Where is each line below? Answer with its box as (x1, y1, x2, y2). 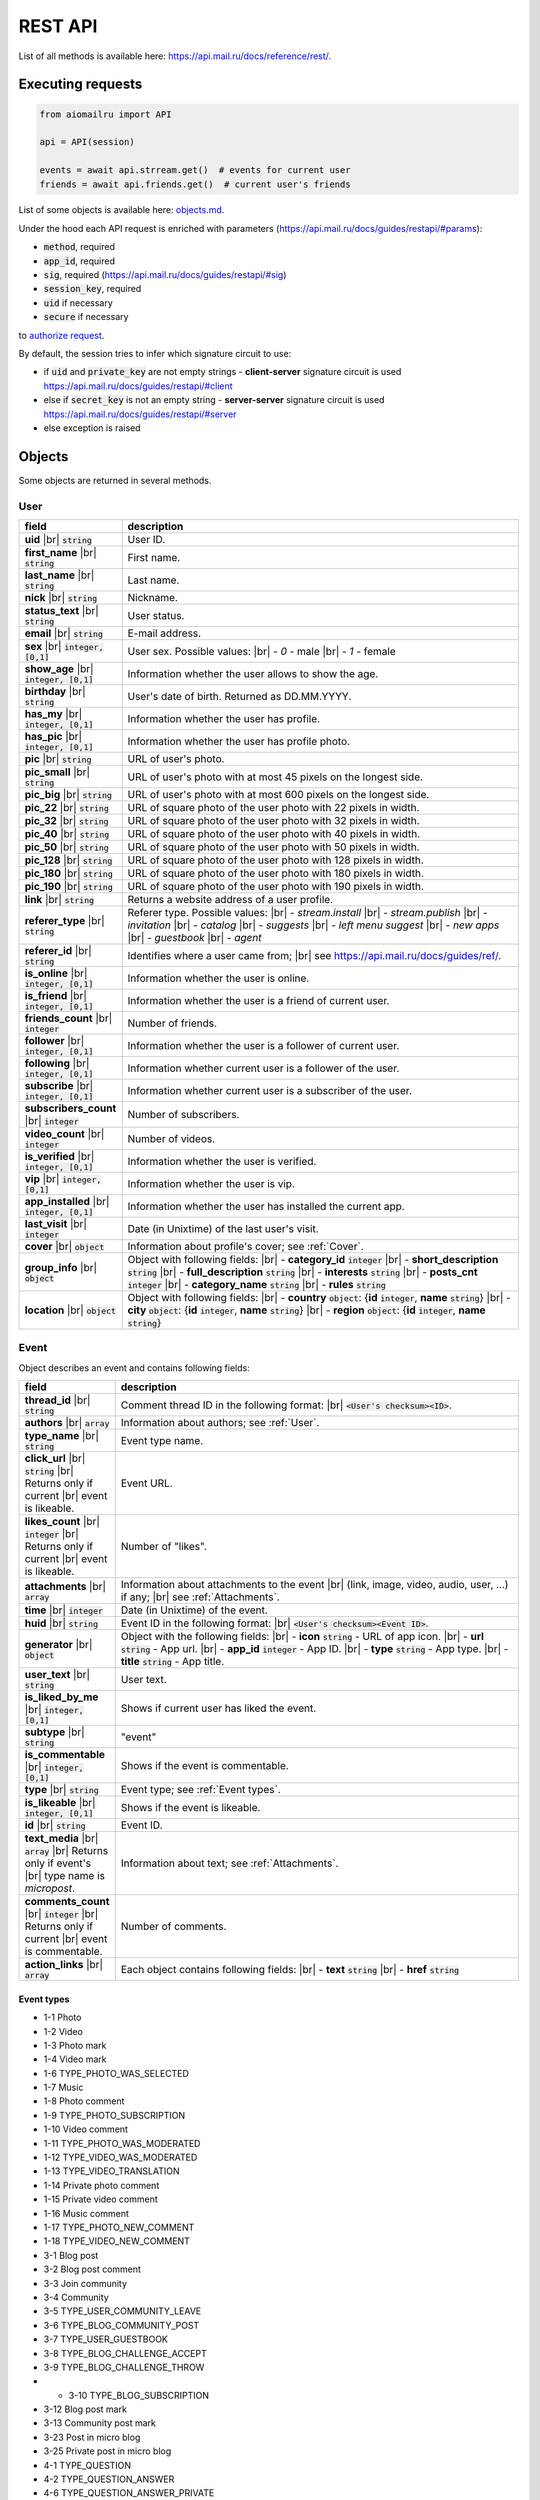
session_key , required (43, 283, 142, 295)
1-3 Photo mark (43, 2039, 107, 2051)
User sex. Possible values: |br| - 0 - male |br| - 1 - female (127, 644, 396, 658)
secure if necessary (43, 311, 129, 323)
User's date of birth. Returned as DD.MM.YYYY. (127, 689, 352, 703)
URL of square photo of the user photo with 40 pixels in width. (127, 827, 421, 840)
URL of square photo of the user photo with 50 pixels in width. (127, 840, 420, 854)
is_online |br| (24, 966, 88, 980)
